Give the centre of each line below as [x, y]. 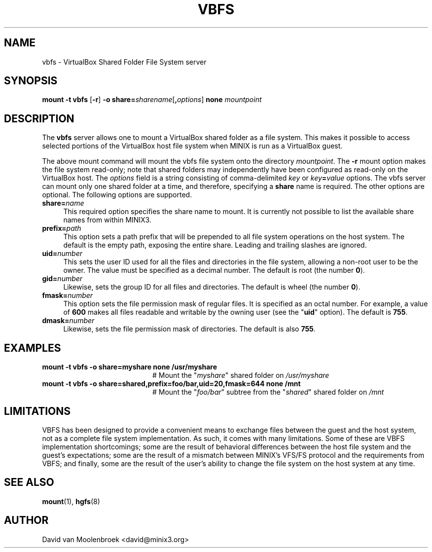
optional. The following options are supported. [117, 195]
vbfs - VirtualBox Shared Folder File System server [124, 62]
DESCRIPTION [39, 118]
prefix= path [62, 228]
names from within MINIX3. [107, 220]
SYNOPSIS [31, 81]
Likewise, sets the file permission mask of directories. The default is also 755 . [189, 329]
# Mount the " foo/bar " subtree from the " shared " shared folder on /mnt [268, 392]
